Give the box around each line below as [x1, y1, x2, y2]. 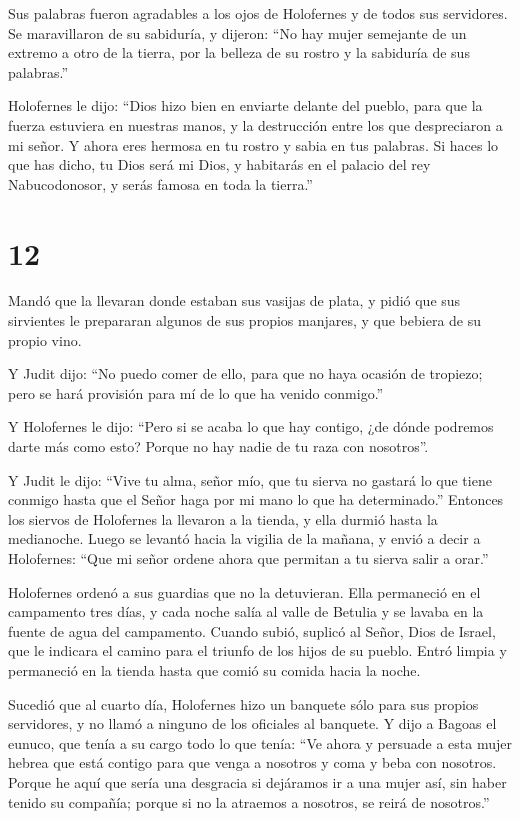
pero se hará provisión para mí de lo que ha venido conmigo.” [8, 382, 384, 403]
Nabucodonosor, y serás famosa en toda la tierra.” [8, 173, 313, 194]
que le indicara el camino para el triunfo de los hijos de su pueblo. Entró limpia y [8, 640, 507, 661]
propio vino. [8, 329, 82, 350]
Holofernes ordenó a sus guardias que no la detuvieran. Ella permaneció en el [8, 581, 481, 602]
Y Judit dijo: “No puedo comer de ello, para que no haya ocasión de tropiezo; [8, 363, 483, 384]
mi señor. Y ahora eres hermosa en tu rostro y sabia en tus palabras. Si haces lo [8, 134, 499, 155]
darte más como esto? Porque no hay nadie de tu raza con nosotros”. [8, 436, 429, 457]
